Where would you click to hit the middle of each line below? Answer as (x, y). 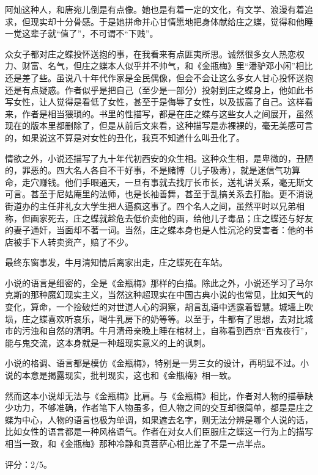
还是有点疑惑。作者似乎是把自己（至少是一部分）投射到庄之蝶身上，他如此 (155, 89)
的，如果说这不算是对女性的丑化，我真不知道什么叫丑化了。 (125, 137)
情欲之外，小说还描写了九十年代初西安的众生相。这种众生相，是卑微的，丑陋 (159, 158)
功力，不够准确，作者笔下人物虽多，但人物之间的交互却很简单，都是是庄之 (163, 408)
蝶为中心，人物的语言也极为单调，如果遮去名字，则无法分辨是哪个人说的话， (159, 419)
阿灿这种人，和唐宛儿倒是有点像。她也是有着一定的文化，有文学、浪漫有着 (155, 9)
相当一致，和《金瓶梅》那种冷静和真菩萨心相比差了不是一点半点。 (138, 443)
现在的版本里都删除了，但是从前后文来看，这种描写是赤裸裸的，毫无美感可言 (159, 125)
